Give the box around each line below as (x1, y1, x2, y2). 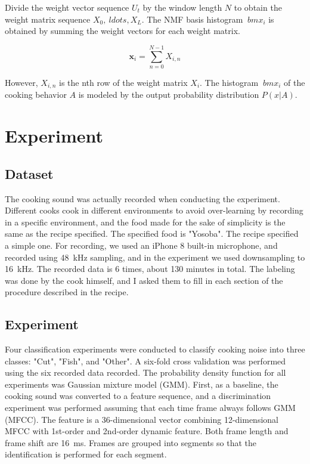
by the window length (142, 1, 222, 13)
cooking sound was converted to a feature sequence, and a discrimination (5, 389, 271, 402)
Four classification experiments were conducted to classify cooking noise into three (5, 343, 305, 355)
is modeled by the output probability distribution (78, 88, 259, 101)
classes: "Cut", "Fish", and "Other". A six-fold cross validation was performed (5, 354, 286, 367)
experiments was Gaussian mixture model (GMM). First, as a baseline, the (5, 378, 278, 390)
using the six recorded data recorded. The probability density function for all (5, 366, 286, 379)
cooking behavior (5, 88, 67, 101)
